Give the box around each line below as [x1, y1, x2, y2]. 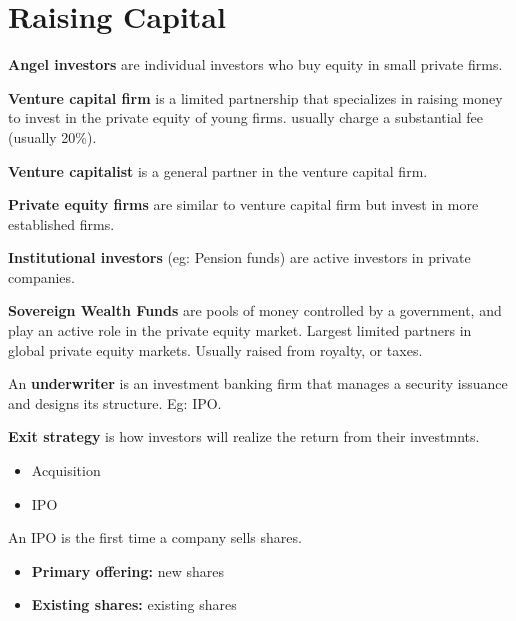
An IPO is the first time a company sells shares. [8, 527, 302, 548]
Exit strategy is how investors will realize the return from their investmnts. [8, 426, 480, 447]
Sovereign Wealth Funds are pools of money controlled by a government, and [8, 300, 502, 321]
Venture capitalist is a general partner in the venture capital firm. [8, 160, 428, 181]
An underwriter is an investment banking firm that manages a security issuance [8, 373, 508, 394]
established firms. [8, 213, 115, 234]
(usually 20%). [8, 126, 97, 147]
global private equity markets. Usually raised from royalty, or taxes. [8, 339, 423, 360]
